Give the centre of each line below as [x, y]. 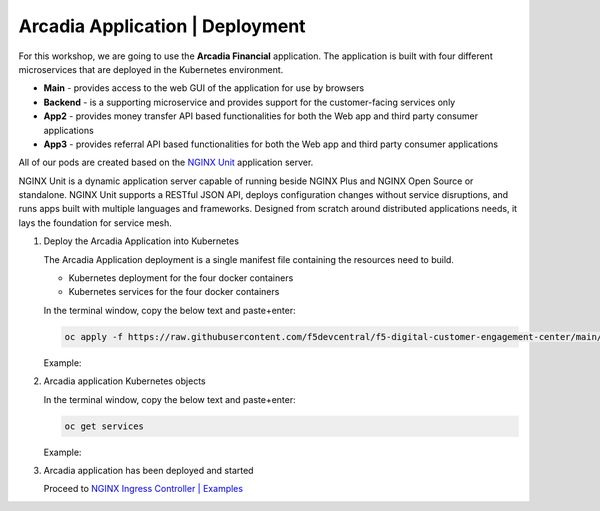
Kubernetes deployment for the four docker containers [181, 278]
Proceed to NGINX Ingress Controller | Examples [143, 489]
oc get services [104, 426]
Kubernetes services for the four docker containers [174, 292]
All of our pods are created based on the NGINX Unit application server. [166, 162]
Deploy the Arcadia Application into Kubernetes [141, 241]
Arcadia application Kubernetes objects [124, 381]
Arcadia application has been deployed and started [148, 470]
